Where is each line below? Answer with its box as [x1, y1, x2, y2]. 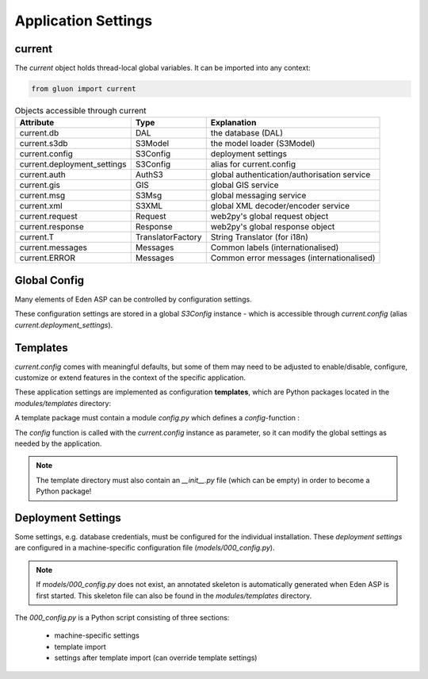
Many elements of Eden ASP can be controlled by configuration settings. [14, 294, 253, 304]
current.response [19, 221, 85, 232]
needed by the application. [14, 439, 102, 448]
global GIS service [210, 179, 279, 190]
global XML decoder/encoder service [210, 201, 350, 212]
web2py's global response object [210, 221, 335, 232]
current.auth [19, 169, 67, 180]
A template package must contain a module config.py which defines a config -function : [14, 413, 300, 423]
